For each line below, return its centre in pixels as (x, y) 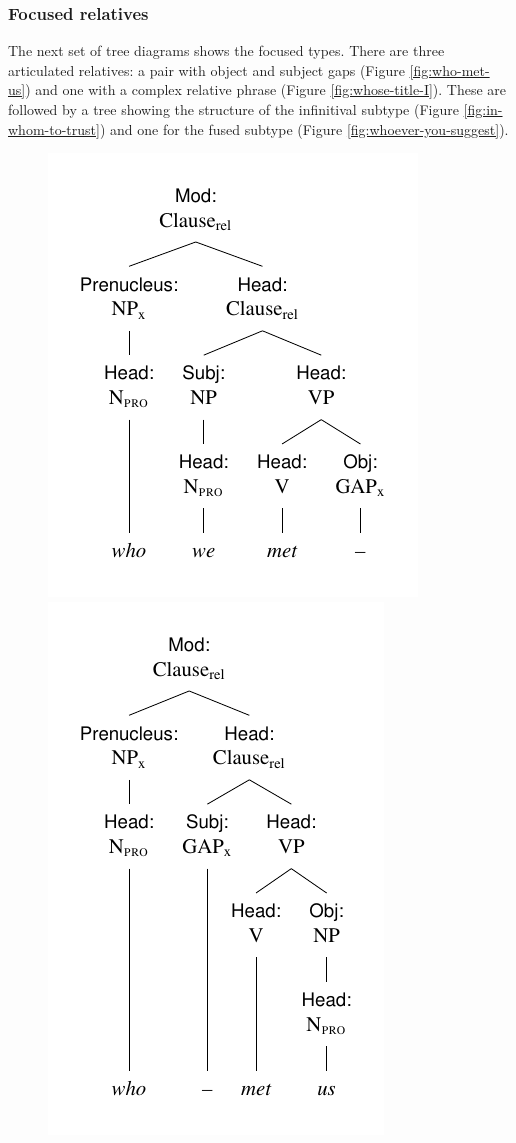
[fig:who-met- (449, 69)
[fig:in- (483, 109)
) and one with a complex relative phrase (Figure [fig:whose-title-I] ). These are (266, 89)
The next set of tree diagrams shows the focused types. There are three (226, 50)
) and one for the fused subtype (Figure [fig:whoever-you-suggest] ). (304, 128)
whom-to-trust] (54, 128)
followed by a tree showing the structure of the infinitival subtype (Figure (233, 109)
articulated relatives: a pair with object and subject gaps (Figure (206, 69)
